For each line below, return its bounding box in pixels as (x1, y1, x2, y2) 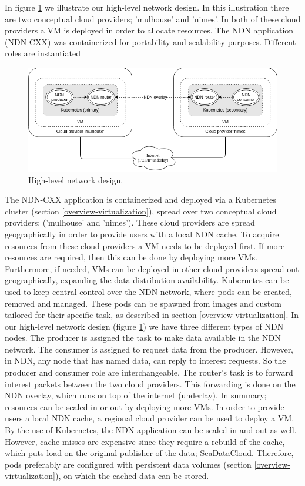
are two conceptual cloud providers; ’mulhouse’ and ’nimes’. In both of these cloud (5, 12, 301, 25)
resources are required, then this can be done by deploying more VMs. (5, 251, 257, 263)
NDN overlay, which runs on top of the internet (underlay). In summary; (5, 389, 267, 401)
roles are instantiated (5, 47, 81, 59)
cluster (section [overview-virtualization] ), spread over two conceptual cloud (5, 205, 277, 217)
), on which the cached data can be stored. (55, 470, 209, 482)
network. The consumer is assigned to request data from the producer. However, (5, 343, 294, 355)
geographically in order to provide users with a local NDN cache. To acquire (5, 227, 279, 240)
